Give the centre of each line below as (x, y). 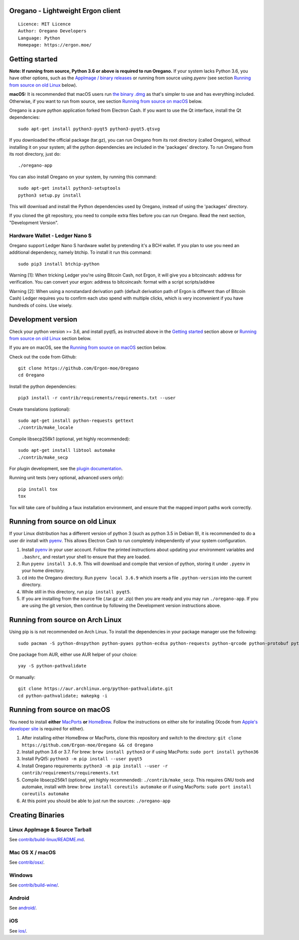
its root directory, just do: (35, 154)
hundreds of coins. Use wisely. (41, 305)
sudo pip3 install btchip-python (59, 264)
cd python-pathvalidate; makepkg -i (63, 696)
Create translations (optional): (40, 409)
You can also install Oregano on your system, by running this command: (83, 177)
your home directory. (43, 571)
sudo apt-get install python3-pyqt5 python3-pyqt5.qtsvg (89, 129)
